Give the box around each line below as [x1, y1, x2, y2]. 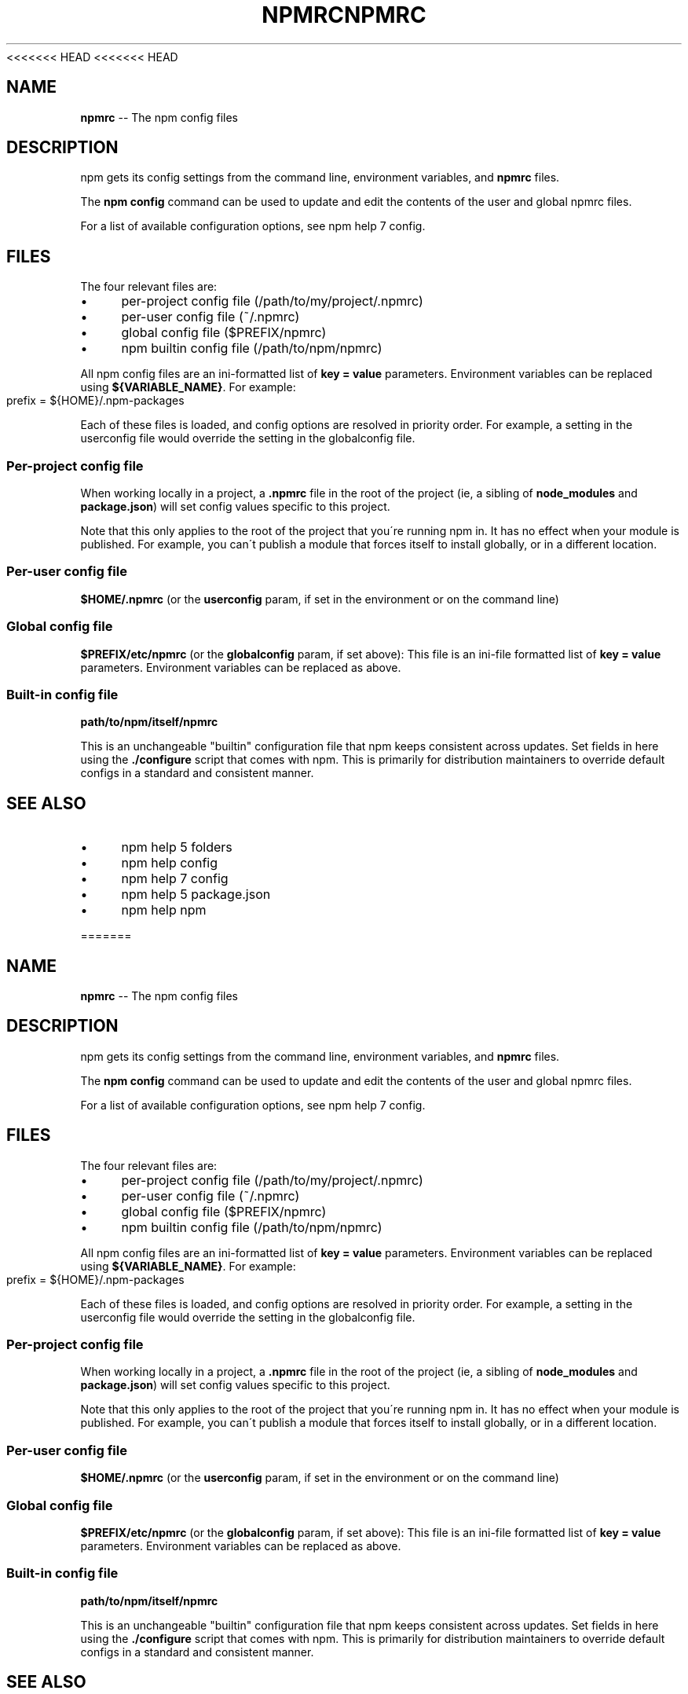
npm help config [121, 855, 218, 871]
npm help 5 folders [121, 839, 232, 856]
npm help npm [121, 902, 207, 918]
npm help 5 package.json [121, 886, 271, 903]
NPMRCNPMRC [262, 2, 426, 28]
